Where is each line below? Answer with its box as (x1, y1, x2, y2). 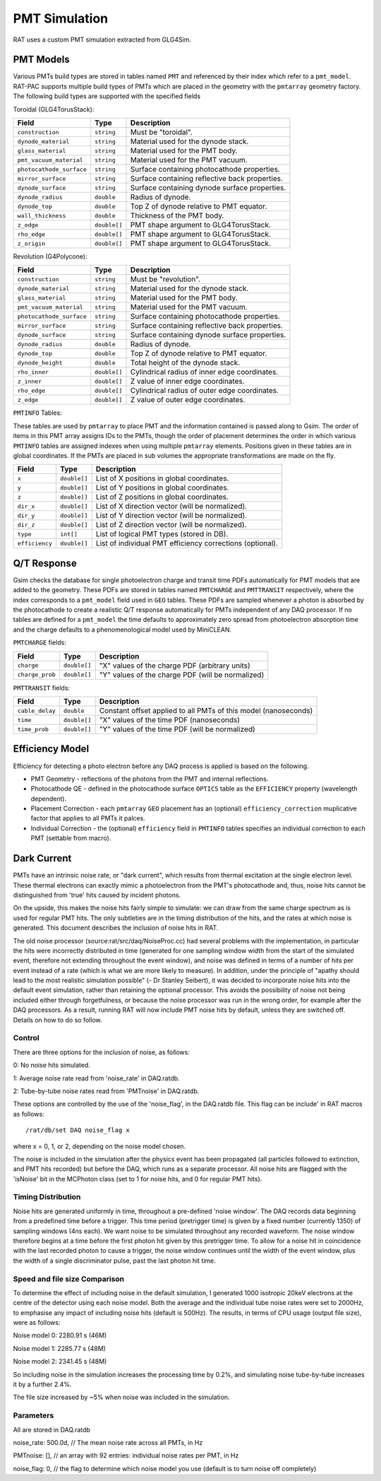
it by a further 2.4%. (13, 1380, 72, 1388)
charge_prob (17, 671, 56, 678)
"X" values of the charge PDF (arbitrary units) (99, 661, 250, 671)
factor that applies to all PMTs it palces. (30, 814, 146, 822)
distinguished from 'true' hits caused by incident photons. (13, 890, 181, 899)
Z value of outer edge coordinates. (130, 395, 246, 405)
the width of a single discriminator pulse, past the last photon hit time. (13, 1256, 217, 1265)
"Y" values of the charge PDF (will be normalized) (99, 670, 265, 680)
